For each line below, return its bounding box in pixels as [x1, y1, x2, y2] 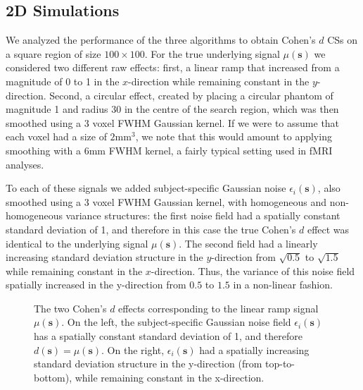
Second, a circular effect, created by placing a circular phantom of [49, 87, 333, 102]
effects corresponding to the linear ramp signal [118, 300, 319, 315]
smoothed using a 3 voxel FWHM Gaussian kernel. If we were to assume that [6, 115, 340, 130]
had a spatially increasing [199, 342, 310, 357]
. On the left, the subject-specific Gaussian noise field [61, 315, 291, 329]
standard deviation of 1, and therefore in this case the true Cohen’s [6, 221, 296, 236]
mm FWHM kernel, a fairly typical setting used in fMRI [89, 142, 333, 157]
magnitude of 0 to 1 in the [6, 73, 120, 88]
